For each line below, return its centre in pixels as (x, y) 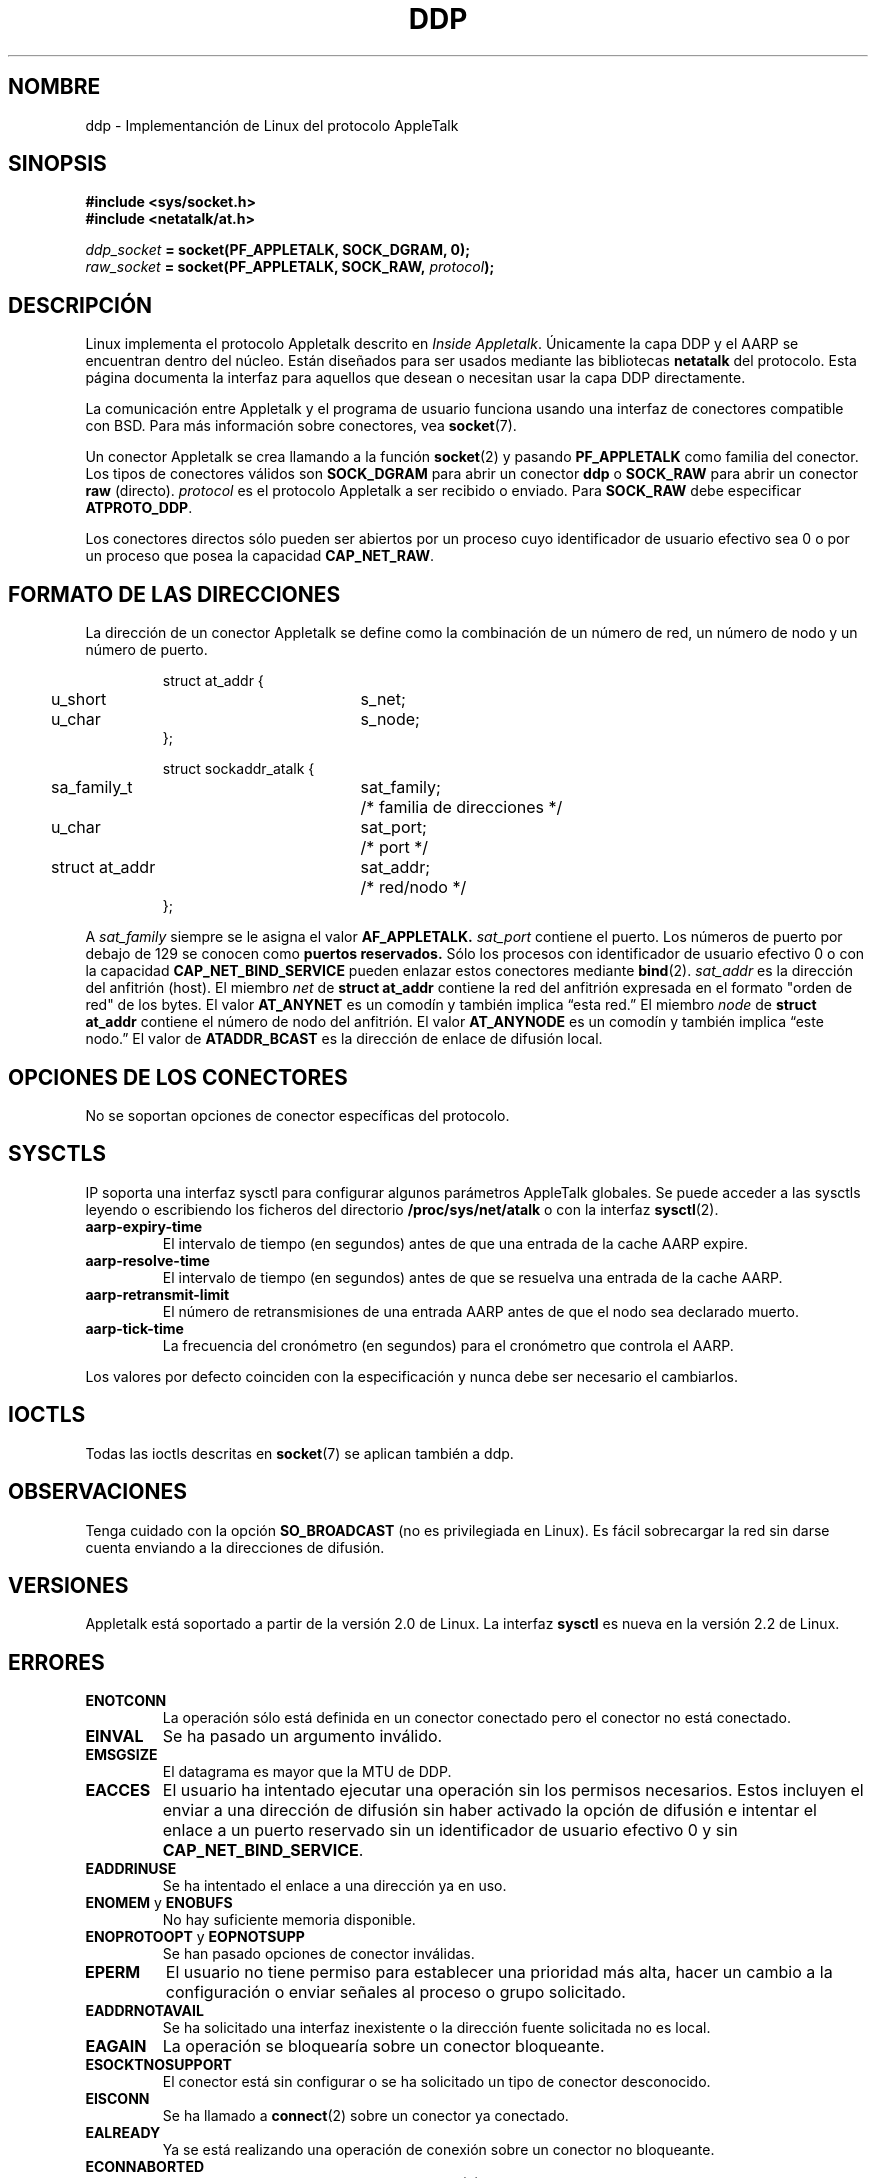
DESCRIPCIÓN (80, 305)
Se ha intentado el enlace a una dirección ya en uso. (334, 1886)
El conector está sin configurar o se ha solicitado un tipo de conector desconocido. (436, 2082)
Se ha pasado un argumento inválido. (302, 1736)
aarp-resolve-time (147, 1260)
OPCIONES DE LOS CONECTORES (178, 1077)
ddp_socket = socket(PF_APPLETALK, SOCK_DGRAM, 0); (278, 250)
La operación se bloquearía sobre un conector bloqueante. (383, 2046)
